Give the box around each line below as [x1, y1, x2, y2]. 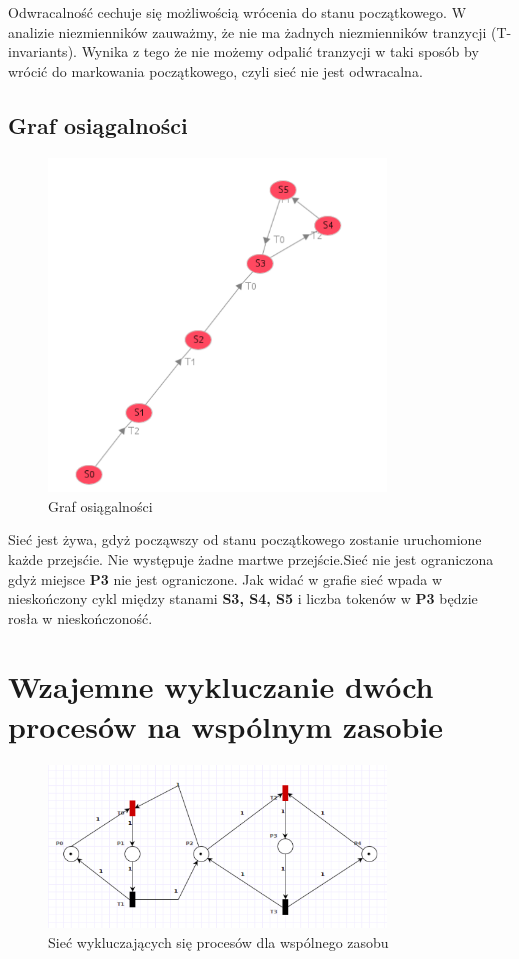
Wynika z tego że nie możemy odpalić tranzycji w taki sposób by [81, 41, 479, 62]
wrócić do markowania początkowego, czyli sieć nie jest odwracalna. [8, 60, 423, 81]
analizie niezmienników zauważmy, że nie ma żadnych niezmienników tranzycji [8, 21, 487, 42]
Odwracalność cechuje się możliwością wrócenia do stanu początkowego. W [8, 2, 467, 22]
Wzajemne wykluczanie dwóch [8, 666, 434, 707]
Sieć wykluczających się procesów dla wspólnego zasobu [48, 931, 389, 952]
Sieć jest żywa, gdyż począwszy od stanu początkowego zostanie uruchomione [8, 529, 482, 550]
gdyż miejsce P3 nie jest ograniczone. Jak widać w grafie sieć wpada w [8, 568, 443, 589]
